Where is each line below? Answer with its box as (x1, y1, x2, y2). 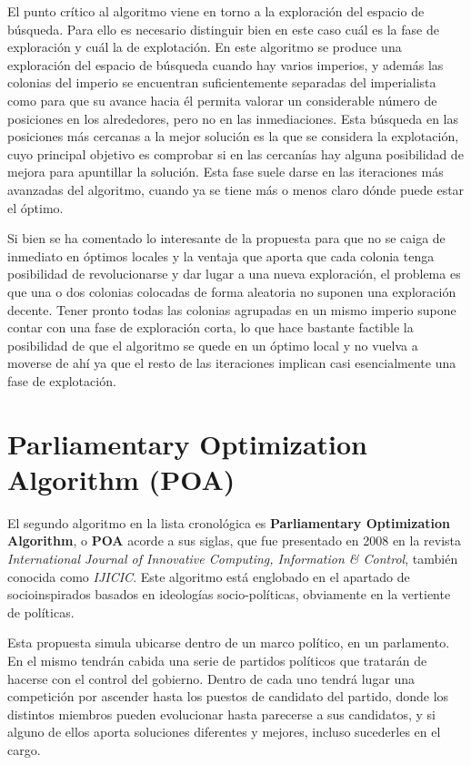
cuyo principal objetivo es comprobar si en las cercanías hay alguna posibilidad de (7, 144, 464, 163)
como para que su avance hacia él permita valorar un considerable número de (7, 90, 437, 109)
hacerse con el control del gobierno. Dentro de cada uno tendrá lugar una (7, 668, 416, 688)
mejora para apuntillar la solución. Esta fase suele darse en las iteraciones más (7, 162, 444, 181)
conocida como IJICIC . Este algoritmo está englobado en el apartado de (7, 566, 410, 586)
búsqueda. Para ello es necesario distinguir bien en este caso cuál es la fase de (7, 19, 439, 38)
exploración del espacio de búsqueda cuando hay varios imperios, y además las (7, 55, 444, 74)
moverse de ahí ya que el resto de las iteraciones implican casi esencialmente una (7, 353, 456, 372)
